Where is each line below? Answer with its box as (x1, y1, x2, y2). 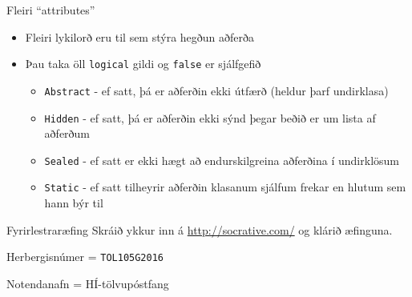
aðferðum (44, 125, 91, 142)
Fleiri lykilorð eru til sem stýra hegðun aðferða (25, 28, 255, 45)
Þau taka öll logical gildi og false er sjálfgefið (25, 55, 261, 72)
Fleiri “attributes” (6, 2, 95, 18)
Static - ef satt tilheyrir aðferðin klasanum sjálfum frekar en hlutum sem (44, 179, 406, 195)
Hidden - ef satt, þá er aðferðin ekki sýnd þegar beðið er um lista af (44, 109, 376, 126)
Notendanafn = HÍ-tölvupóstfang (6, 275, 169, 291)
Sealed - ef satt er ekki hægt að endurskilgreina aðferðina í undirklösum (44, 151, 399, 168)
